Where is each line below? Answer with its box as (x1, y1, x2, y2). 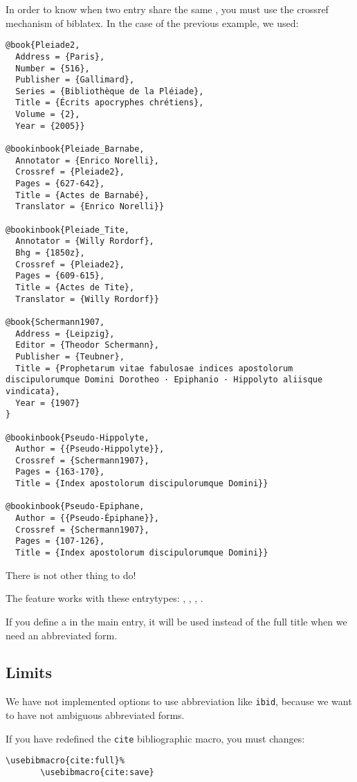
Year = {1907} (15, 398, 80, 408)
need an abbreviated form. (6, 628, 118, 642)
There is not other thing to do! (6, 567, 136, 582)
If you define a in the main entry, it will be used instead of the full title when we (6, 614, 347, 628)
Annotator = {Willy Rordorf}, (15, 236, 154, 247)
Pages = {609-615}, (15, 271, 105, 281)
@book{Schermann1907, (6, 317, 105, 327)
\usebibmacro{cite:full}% (6, 756, 125, 766)
